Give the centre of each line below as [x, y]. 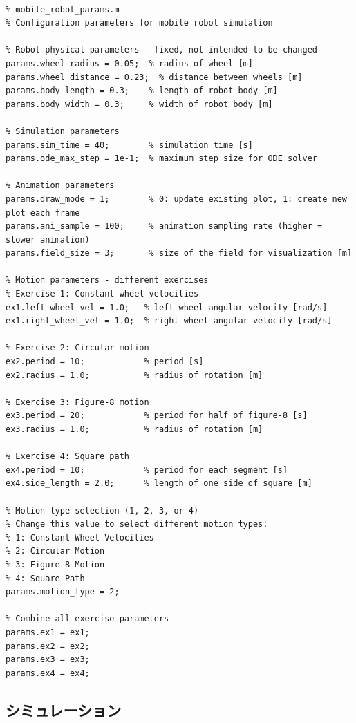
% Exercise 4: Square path [67, 457]
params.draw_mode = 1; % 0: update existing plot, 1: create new [176, 199]
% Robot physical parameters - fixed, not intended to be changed [162, 50]
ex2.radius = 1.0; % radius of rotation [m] [134, 375]
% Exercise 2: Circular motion [77, 348]
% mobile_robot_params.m [63, 9]
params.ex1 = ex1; [48, 632]
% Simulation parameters [63, 131]
